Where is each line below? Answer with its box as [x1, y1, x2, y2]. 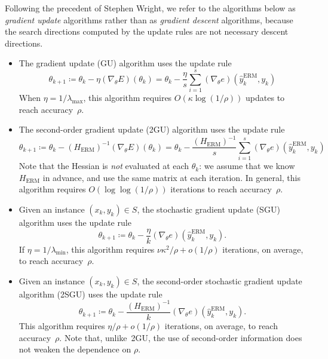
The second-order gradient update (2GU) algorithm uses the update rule [19, 123, 285, 136]
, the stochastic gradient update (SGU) [137, 202, 280, 215]
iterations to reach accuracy [170, 183, 272, 195]
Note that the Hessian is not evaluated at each [19, 159, 189, 172]
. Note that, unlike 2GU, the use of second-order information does [59, 331, 302, 343]
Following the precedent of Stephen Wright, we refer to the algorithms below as [5, 2, 296, 14]
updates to [246, 91, 285, 104]
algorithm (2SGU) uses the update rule [19, 287, 163, 300]
